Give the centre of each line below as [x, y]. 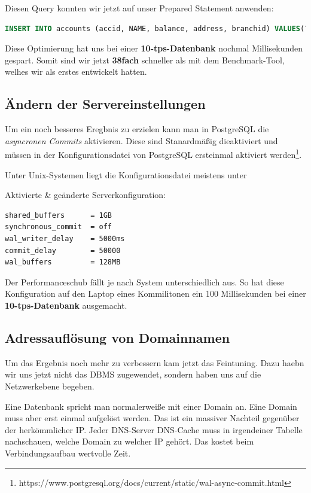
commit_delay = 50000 [63, 250]
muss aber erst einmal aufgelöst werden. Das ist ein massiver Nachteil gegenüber [152, 418]
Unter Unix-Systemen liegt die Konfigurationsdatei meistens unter [126, 174]
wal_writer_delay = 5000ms [65, 238]
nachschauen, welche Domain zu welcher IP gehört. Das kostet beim [129, 441]
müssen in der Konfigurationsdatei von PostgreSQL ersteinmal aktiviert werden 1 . [153, 154]
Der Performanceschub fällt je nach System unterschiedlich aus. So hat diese [144, 282]
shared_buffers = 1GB [58, 215]
